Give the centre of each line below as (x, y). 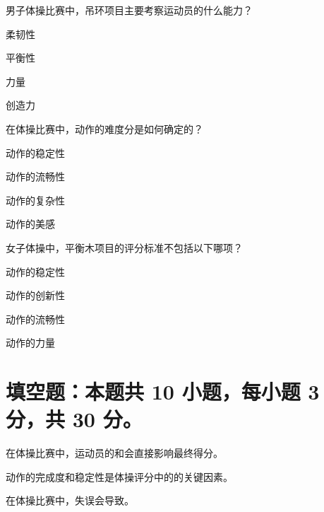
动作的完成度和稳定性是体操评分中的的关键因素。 (119, 476)
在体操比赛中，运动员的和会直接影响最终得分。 (114, 453)
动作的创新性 (35, 295)
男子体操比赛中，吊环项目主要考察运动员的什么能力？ (129, 10)
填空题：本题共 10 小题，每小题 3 (163, 391)
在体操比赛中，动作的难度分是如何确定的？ (104, 128)
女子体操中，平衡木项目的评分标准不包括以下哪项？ (124, 247)
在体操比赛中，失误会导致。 (70, 500)
